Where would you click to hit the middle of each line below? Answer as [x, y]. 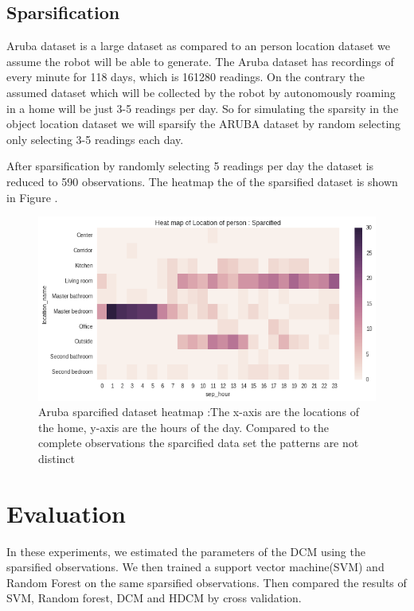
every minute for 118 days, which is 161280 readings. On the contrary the [186, 77]
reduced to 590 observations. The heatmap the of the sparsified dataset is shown [202, 181]
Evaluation [66, 513]
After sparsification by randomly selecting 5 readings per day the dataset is [190, 166]
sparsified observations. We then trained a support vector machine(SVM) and [195, 567]
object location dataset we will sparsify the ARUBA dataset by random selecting [204, 124]
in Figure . [32, 197]
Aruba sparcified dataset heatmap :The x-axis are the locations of [199, 412]
